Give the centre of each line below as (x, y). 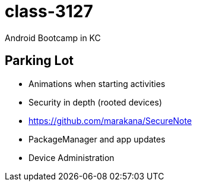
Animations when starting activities (97, 83)
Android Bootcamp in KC (53, 38)
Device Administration (72, 157)
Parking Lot (39, 61)
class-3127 (49, 11)
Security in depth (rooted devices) (96, 102)
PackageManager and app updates (97, 139)
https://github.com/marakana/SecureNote (110, 120)
